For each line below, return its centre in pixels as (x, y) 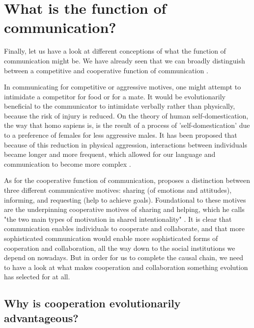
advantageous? (41, 317)
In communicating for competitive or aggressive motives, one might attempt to (123, 87)
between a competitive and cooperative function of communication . (106, 70)
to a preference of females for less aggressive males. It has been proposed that (121, 135)
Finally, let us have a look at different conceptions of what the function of (115, 51)
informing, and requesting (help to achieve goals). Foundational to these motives (125, 199)
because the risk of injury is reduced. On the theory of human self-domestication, (126, 115)
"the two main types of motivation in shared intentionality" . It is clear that (118, 219)
